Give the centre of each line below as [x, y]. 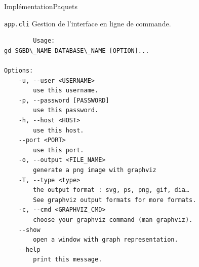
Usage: [44, 41]
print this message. [68, 260]
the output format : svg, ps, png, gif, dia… [111, 190]
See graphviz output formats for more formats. [115, 200]
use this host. [58, 130]
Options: [19, 71]
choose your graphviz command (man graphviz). [113, 220]
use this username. [66, 91]
